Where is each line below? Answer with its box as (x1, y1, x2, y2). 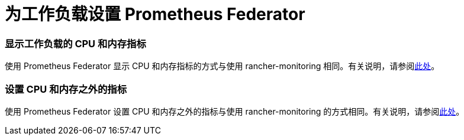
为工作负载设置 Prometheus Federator (5, 4, 305, 24)
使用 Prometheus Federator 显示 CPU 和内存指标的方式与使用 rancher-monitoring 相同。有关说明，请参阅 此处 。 (5, 61, 440, 71)
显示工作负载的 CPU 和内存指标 (5, 37, 146, 50)
